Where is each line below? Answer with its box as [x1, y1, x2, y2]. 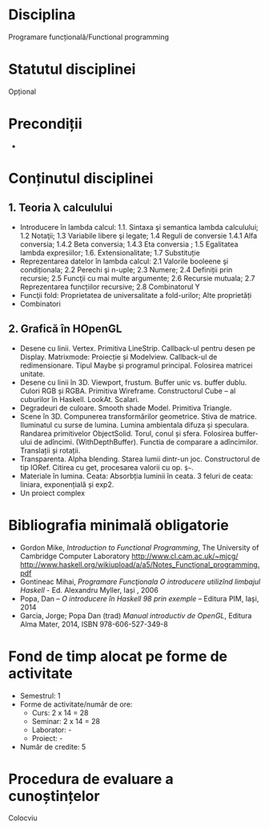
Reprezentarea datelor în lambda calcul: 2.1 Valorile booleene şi [19, 256, 229, 266]
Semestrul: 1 [19, 690, 61, 700]
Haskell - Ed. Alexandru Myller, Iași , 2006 [19, 585, 159, 594]
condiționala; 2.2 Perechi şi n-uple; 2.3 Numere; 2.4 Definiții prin [19, 264, 233, 274]
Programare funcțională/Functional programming [8, 32, 170, 42]
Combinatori [19, 299, 62, 308]
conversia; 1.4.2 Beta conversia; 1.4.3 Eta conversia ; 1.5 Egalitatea [19, 239, 239, 249]
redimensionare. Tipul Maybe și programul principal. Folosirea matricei [19, 360, 253, 370]
